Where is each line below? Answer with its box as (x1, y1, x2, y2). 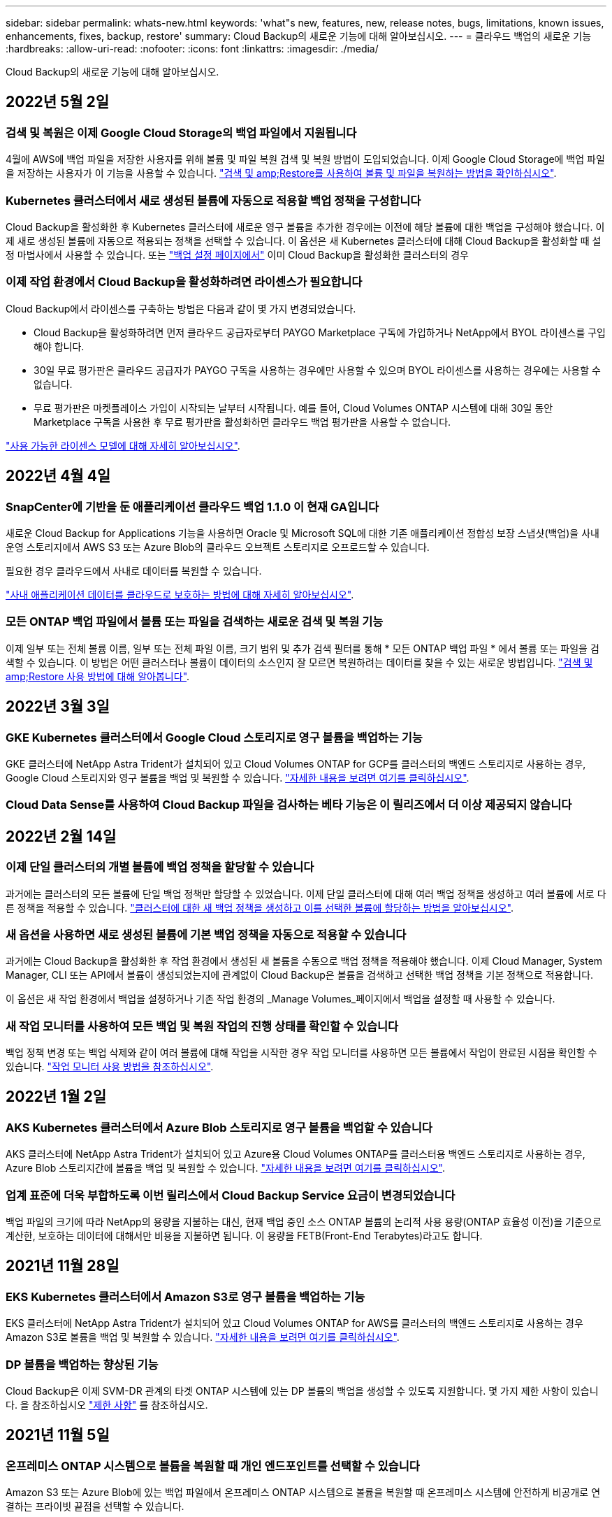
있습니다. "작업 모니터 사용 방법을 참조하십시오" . (6, 1061, 214, 1072)
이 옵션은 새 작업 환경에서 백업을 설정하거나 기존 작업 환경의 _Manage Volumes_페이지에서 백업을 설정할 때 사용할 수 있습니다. (6, 993, 555, 1005)
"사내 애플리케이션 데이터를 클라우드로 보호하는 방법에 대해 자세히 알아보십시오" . (6, 588, 354, 601)
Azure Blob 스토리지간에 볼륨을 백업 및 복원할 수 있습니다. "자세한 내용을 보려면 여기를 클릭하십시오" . (6, 1162, 445, 1174)
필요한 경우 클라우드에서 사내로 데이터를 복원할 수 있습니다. (6, 564, 262, 577)
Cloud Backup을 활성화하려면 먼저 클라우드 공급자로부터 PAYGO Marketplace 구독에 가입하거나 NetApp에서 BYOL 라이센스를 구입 (34, 326, 606, 338)
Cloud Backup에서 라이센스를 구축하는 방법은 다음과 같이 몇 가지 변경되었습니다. (6, 302, 356, 315)
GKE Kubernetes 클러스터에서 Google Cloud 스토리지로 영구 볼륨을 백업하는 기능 (6, 730, 423, 745)
